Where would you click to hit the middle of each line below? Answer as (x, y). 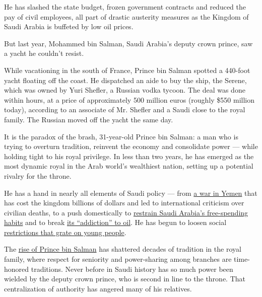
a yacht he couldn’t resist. (44, 53)
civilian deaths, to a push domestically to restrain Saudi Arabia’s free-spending (126, 212)
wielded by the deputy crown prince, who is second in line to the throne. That (125, 279)
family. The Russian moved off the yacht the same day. (89, 119)
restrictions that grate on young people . (65, 232)
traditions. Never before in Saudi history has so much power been (132, 269)
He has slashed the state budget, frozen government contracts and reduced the (125, 7)
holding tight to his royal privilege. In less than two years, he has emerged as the (129, 156)
